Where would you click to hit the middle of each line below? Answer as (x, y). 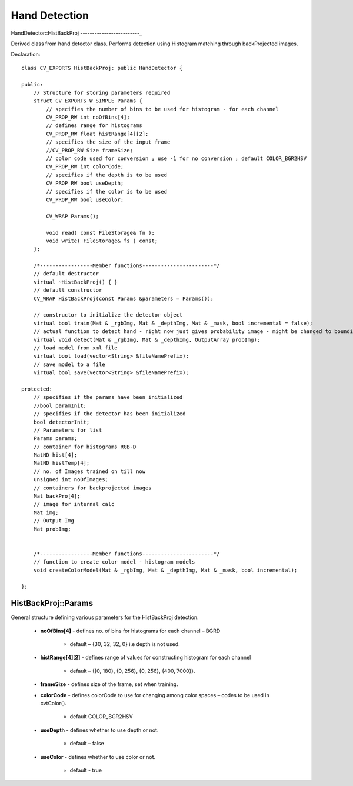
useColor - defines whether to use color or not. (98, 757)
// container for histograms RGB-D (85, 447)
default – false (87, 744)
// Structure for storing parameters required (102, 92)
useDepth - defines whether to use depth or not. (99, 730)
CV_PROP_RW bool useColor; (85, 199)
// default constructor (68, 290)
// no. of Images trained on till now (89, 471)
